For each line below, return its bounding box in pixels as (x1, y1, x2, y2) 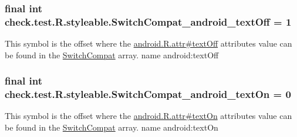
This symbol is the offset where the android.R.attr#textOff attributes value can (5, 37, 292, 50)
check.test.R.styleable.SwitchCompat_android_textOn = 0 (5, 87, 291, 101)
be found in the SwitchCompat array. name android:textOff (5, 48, 219, 61)
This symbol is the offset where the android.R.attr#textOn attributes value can (5, 110, 292, 122)
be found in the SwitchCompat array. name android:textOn (5, 121, 218, 134)
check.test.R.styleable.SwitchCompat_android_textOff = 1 (5, 14, 292, 29)
